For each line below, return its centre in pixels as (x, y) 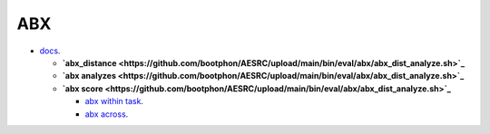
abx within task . (114, 101)
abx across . (107, 114)
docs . (50, 51)
